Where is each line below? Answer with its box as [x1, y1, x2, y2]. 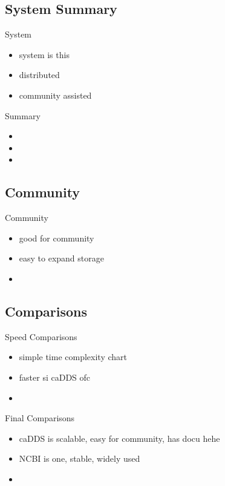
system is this [19, 48, 70, 61]
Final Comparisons [5, 412, 75, 424]
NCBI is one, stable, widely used [19, 452, 140, 465]
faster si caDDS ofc [19, 370, 91, 383]
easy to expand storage [19, 252, 104, 264]
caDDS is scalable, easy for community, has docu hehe [19, 432, 220, 444]
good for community [19, 231, 94, 244]
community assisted [19, 88, 92, 101]
